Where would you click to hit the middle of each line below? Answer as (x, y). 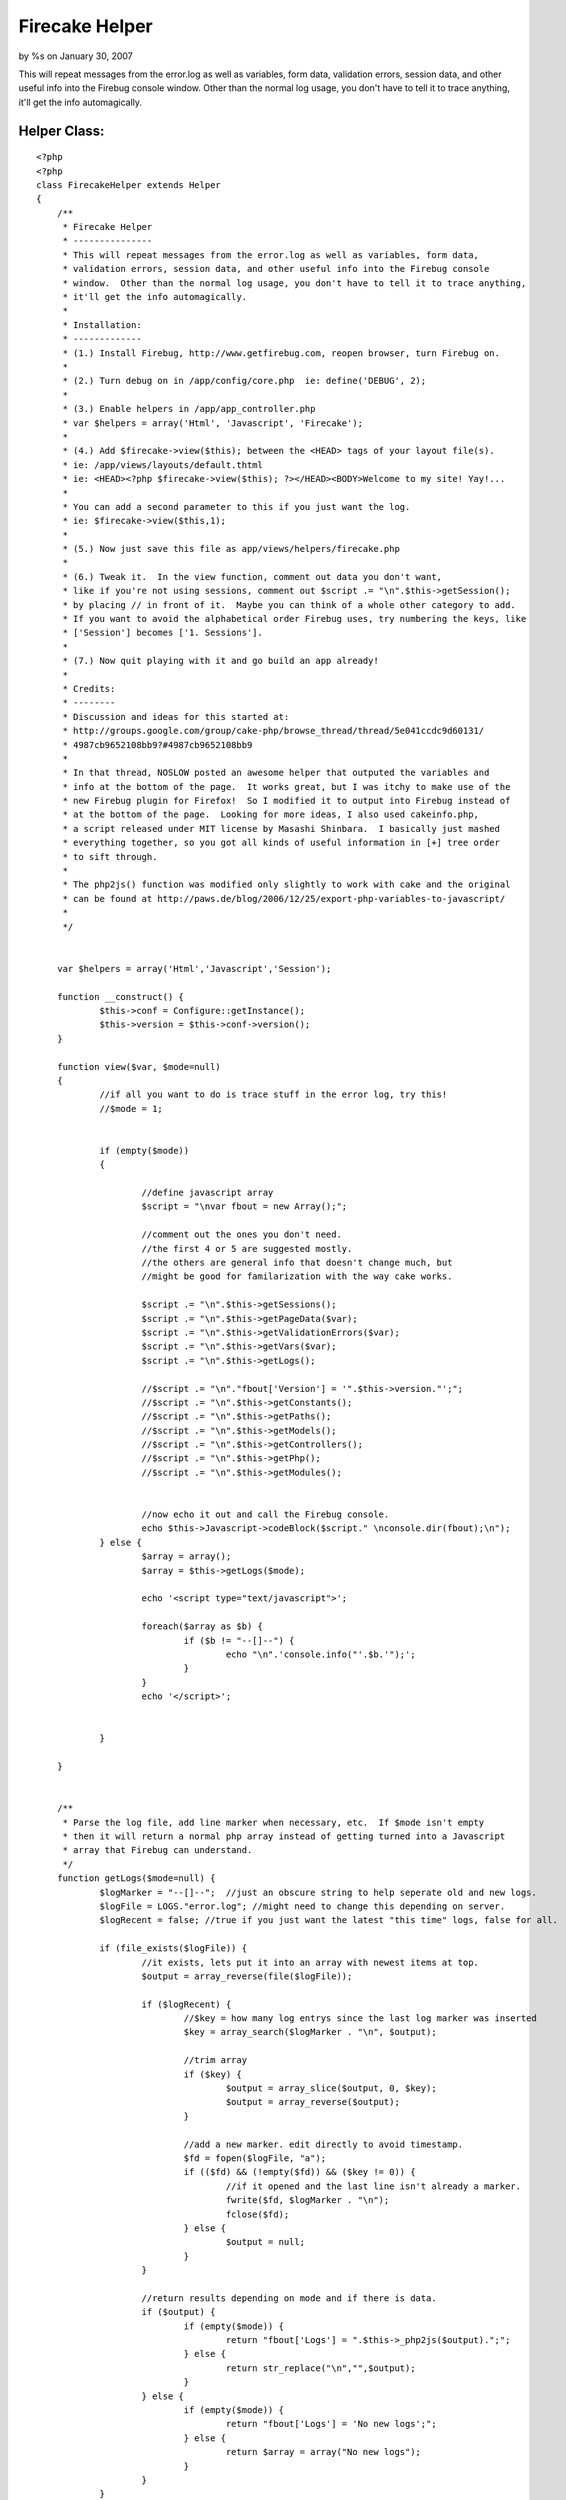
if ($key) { (212, 2074)
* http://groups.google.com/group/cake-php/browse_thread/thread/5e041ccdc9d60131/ (273, 731)
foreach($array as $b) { (202, 1626)
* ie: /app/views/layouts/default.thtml (163, 464)
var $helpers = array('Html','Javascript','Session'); (194, 968)
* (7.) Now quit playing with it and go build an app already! (220, 661)
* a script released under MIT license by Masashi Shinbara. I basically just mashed (281, 828)
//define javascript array (207, 1193)
